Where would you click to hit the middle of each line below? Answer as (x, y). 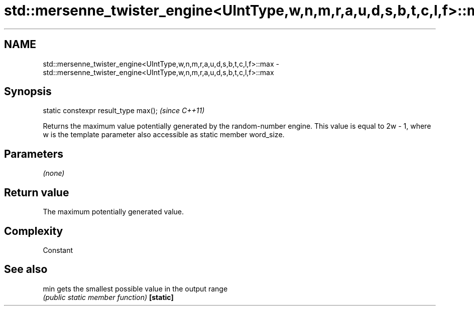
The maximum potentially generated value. (113, 212)
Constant (58, 250)
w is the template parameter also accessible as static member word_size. (164, 135)
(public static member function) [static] (108, 297)
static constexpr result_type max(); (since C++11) (124, 111)
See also (26, 269)
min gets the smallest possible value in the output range (135, 288)
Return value (37, 192)
